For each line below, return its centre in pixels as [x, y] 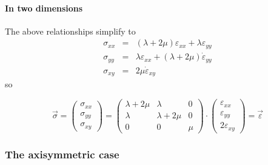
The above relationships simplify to [70, 31]
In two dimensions [44, 8]
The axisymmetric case [62, 154]
